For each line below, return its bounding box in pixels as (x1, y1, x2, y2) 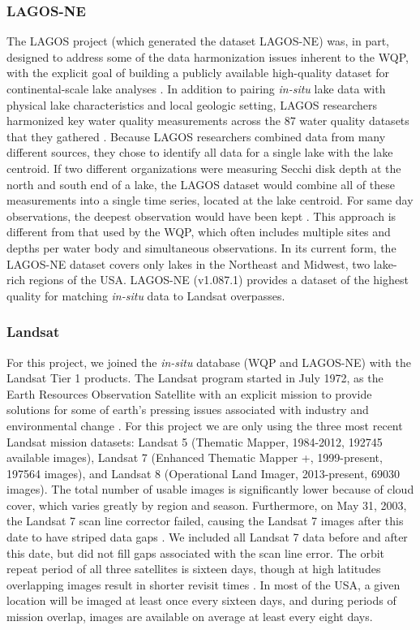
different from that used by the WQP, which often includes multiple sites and (6, 223, 391, 240)
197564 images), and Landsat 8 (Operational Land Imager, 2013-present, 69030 (6, 464, 400, 481)
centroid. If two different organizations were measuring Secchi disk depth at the (6, 159, 401, 176)
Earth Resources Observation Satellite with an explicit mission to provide (6, 385, 372, 402)
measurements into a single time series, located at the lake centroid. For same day (6, 192, 414, 209)
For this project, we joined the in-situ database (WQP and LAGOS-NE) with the (6, 353, 412, 370)
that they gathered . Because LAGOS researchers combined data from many (6, 127, 386, 145)
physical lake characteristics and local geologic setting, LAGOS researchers (6, 96, 378, 113)
